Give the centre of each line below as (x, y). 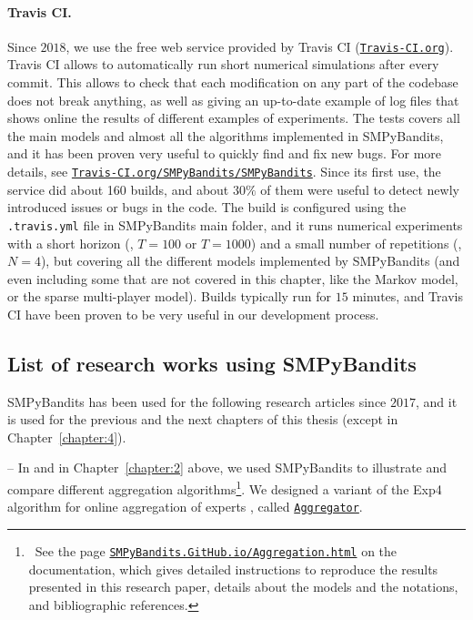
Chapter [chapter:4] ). (67, 437)
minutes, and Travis (408, 296)
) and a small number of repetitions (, (356, 243)
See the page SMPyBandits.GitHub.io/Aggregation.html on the (216, 550)
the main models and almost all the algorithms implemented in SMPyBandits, (226, 135)
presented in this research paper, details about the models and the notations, (243, 587)
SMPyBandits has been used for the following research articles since (197, 401)
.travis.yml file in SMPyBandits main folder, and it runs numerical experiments (235, 224)
